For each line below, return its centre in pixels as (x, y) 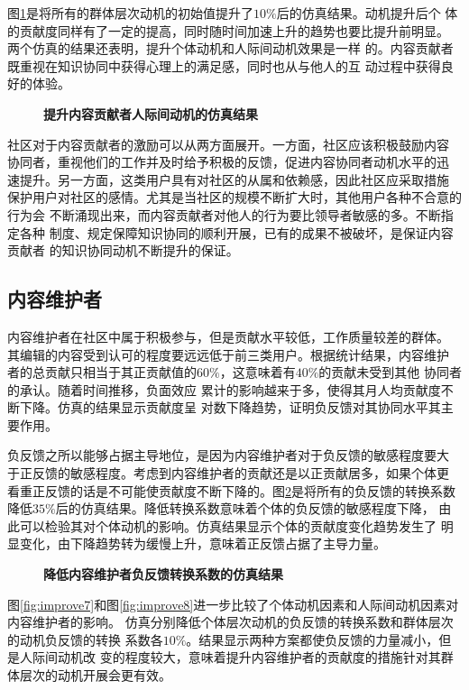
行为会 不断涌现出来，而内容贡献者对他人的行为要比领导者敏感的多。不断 (224, 214)
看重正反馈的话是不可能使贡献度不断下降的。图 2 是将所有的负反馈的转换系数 (231, 490)
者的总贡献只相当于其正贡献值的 (102, 372)
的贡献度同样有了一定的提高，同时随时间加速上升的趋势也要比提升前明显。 (228, 30)
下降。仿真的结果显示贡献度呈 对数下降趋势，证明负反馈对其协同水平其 (230, 407)
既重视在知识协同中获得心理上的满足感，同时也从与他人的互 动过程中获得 (224, 65)
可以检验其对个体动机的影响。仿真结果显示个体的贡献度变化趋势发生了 (228, 525)
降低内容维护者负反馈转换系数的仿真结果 (163, 574)
